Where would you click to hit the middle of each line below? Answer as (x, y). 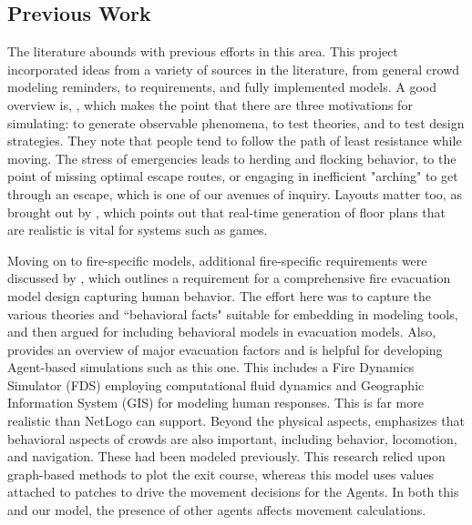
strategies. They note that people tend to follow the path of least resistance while (235, 141)
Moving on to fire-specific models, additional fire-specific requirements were (217, 260)
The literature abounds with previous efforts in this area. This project (203, 51)
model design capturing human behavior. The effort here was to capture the (220, 295)
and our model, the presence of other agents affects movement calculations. (217, 510)
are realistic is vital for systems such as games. (138, 230)
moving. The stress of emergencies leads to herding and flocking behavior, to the (232, 158)
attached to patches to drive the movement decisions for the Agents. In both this (233, 492)
